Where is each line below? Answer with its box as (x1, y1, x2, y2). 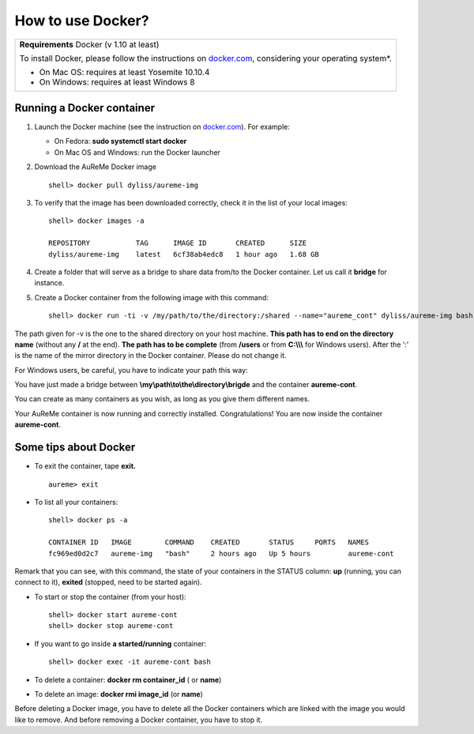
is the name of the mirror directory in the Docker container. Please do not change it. (14, 351, 288, 360)
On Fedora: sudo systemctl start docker (54, 137, 187, 146)
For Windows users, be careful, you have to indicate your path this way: (14, 365, 248, 375)
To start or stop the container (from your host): (34, 592, 186, 601)
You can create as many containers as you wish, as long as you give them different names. (14, 394, 310, 404)
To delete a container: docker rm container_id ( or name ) (34, 675, 222, 684)
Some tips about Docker (14, 441, 136, 454)
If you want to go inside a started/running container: (34, 638, 207, 648)
